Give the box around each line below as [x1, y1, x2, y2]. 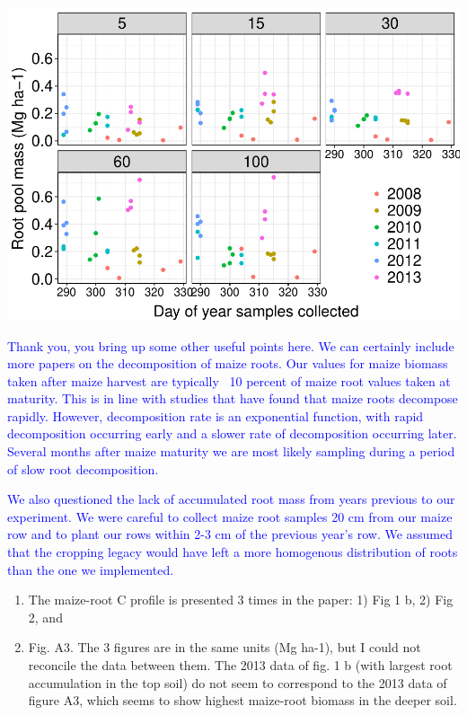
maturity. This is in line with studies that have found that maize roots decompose [7, 389, 458, 408]
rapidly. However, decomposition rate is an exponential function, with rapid [7, 406, 424, 425]
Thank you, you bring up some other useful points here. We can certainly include [7, 336, 454, 355]
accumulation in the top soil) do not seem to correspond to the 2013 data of [28, 673, 447, 692]
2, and [28, 607, 63, 626]
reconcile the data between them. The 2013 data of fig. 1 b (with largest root [28, 656, 453, 675]
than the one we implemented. [7, 560, 174, 578]
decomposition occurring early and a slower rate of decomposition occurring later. [7, 424, 457, 443]
